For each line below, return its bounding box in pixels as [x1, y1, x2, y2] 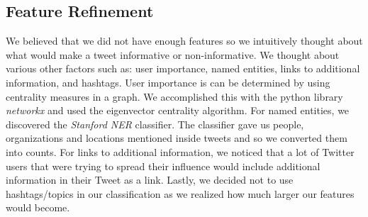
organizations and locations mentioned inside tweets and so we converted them [6, 130, 347, 145]
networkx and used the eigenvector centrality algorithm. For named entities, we [6, 103, 350, 118]
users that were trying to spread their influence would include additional [6, 158, 320, 173]
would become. [6, 200, 70, 215]
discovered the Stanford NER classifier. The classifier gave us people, [6, 116, 304, 131]
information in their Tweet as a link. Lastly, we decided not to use [6, 172, 294, 187]
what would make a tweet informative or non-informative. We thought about [6, 47, 340, 62]
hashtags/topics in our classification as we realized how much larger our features [6, 186, 355, 201]
